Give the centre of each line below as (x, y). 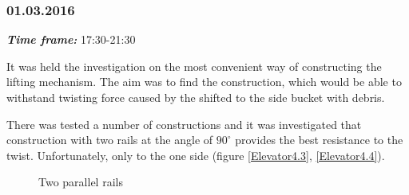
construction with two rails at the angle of (110, 140)
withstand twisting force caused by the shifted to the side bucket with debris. (196, 97)
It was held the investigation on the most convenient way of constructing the (194, 66)
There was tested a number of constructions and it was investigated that (184, 124)
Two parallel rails (81, 182)
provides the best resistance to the (319, 140)
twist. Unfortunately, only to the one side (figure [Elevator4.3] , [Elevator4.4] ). (196, 155)
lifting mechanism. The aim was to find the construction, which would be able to (204, 82)
